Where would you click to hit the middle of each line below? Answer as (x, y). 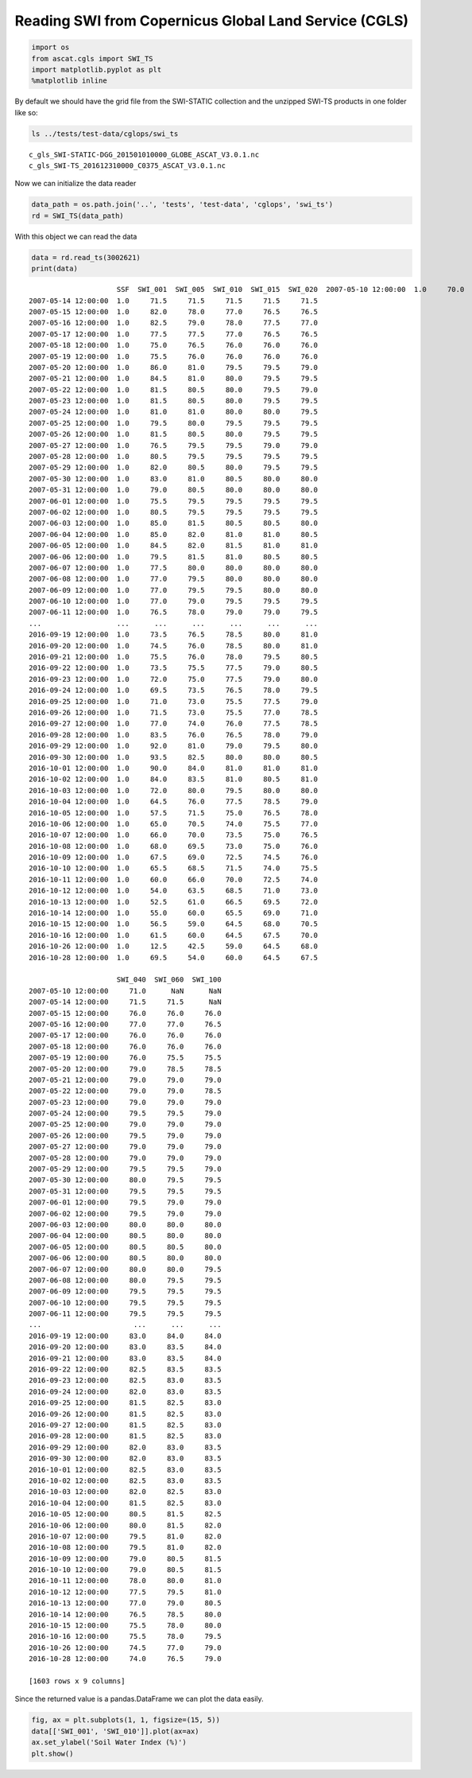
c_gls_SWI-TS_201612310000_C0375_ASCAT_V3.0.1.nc (128, 166)
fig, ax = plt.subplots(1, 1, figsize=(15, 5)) (126, 1720)
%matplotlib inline (69, 81)
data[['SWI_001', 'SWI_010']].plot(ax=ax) (115, 1731)
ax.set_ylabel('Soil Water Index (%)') (109, 1743)
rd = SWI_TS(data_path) (78, 216)
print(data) (55, 269)
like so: (27, 112)
